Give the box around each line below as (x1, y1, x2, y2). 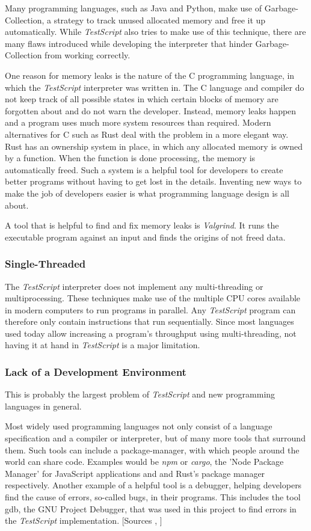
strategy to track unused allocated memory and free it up (54, 13, 266, 26)
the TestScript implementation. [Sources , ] (5, 514, 162, 527)
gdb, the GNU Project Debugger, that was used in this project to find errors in (5, 502, 297, 515)
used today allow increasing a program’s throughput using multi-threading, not (5, 327, 297, 339)
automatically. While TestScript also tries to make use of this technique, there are (5, 25, 306, 38)
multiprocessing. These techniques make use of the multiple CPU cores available (5, 292, 301, 304)
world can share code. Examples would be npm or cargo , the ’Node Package (5, 455, 284, 468)
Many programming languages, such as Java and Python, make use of (5, 2, 262, 14)
